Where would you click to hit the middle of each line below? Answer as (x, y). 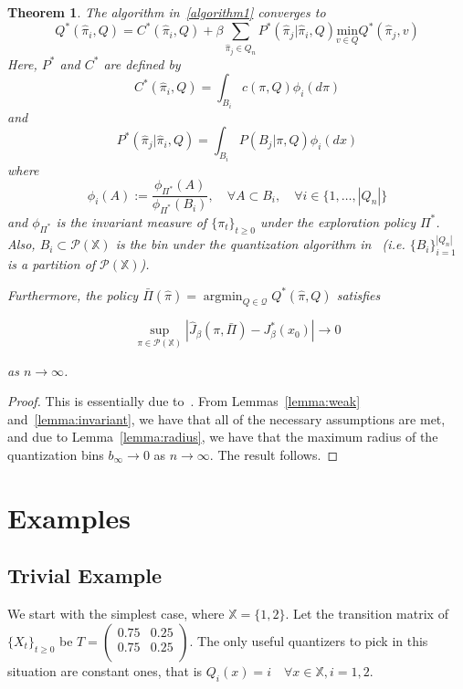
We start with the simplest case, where (116, 614)
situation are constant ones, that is (105, 670)
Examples (69, 517)
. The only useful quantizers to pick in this (309, 640)
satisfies (358, 294)
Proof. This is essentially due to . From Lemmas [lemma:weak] (184, 401)
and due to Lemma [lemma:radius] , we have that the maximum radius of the (223, 437)
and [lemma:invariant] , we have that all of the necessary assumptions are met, (226, 418)
